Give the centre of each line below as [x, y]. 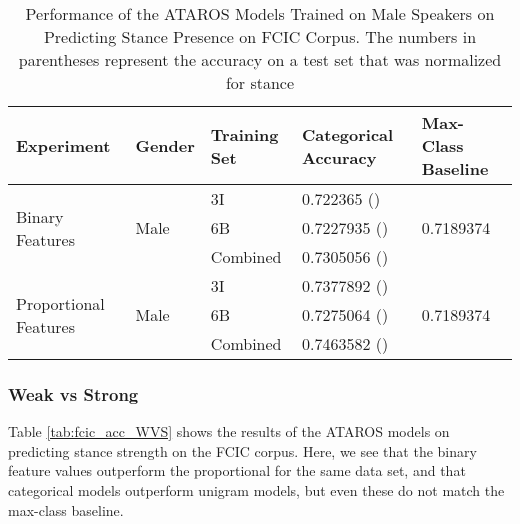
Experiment [63, 145]
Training [244, 134]
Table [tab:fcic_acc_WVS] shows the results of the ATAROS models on [229, 431]
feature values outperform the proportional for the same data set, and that [237, 470]
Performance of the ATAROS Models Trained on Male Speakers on [260, 13]
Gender [165, 145]
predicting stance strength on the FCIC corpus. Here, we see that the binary [242, 450]
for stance [260, 82]
